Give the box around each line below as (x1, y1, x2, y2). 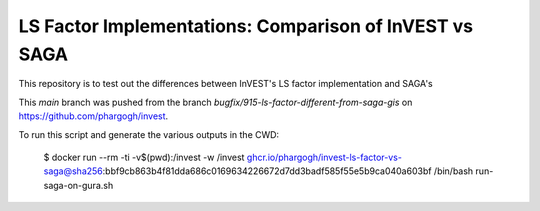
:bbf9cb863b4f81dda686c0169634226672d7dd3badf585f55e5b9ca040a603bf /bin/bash (102, 165, 474, 177)
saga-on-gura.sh (43, 179, 114, 191)
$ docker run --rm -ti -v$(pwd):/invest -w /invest (43, 151, 245, 163)
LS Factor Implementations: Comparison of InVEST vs (18, 15, 474, 37)
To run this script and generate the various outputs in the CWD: (18, 128, 280, 140)
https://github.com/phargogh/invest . (18, 110, 169, 122)
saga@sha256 (43, 165, 104, 177)
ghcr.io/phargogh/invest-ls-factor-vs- (246, 151, 402, 163)
